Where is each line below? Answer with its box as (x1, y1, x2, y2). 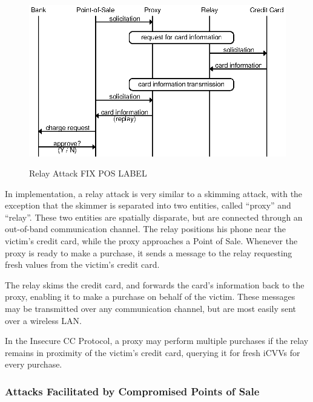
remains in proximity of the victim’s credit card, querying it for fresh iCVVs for (5, 346, 300, 358)
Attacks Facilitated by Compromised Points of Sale (5, 383, 260, 398)
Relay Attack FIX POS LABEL (29, 167, 147, 180)
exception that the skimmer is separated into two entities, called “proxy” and (5, 199, 291, 212)
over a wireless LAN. (5, 314, 82, 326)
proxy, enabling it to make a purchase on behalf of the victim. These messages (5, 290, 295, 303)
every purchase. (5, 358, 62, 371)
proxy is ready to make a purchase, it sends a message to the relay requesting (5, 246, 292, 259)
